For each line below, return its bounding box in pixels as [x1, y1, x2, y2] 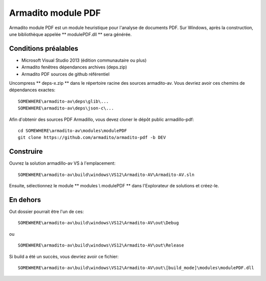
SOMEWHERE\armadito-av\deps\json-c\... [18, 105, 114, 111]
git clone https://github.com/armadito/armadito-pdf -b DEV [18, 135, 166, 140]
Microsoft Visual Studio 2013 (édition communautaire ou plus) [21, 57, 147, 63]
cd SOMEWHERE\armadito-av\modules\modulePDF [18, 128, 128, 133]
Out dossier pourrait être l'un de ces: [9, 209, 84, 214]
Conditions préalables [9, 44, 78, 53]
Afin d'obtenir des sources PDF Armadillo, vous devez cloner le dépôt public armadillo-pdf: [9, 116, 194, 122]
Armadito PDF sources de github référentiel [21, 71, 110, 77]
